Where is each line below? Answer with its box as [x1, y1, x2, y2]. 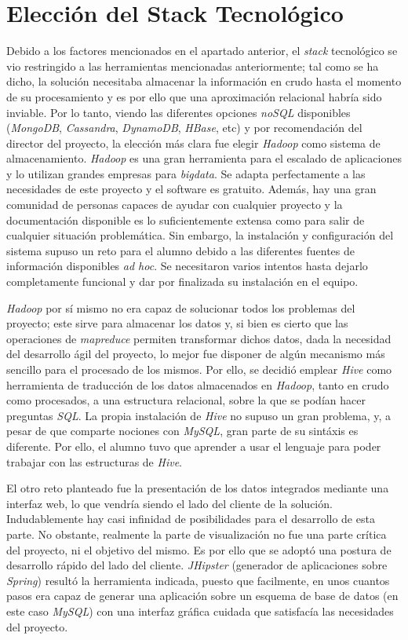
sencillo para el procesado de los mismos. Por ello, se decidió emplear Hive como [6, 361, 392, 377]
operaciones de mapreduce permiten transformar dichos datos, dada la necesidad [6, 330, 392, 346]
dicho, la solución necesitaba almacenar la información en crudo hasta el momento [6, 73, 402, 90]
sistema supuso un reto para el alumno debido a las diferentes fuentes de [6, 242, 355, 258]
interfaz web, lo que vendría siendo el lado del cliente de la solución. [6, 495, 333, 511]
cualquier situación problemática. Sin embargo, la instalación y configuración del [6, 227, 394, 243]
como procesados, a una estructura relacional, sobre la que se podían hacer [6, 392, 366, 408]
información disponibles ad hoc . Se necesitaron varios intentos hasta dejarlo [6, 258, 368, 274]
